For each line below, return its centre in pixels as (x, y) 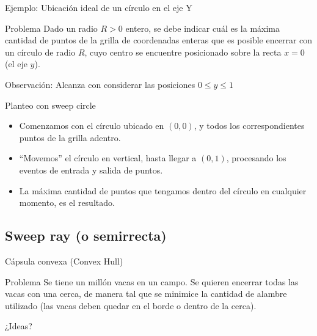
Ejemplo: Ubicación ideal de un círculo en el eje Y (99, 7)
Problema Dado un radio (51, 28)
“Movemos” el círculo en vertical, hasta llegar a (108, 158)
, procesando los (256, 158)
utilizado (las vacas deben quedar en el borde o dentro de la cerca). (131, 305)
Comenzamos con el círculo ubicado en (92, 126)
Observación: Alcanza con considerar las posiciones (100, 84)
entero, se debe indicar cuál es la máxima (202, 28)
